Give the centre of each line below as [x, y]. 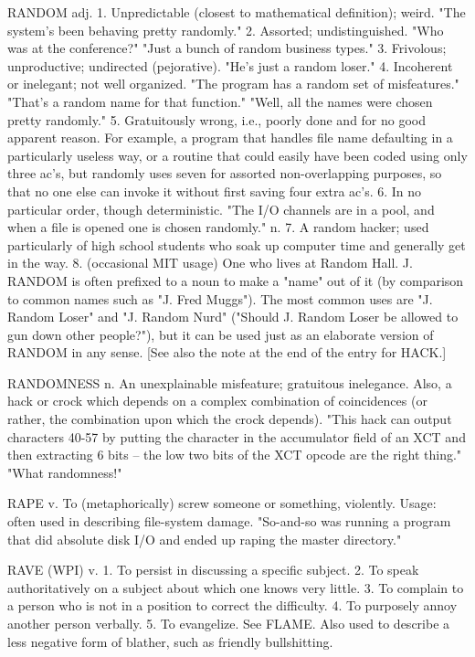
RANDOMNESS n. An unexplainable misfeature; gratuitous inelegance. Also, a [230, 382]
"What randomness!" [65, 472]
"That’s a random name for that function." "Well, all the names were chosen [220, 101]
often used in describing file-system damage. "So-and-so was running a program [229, 521]
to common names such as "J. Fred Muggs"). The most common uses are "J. [220, 298]
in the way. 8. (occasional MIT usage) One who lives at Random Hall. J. [210, 263]
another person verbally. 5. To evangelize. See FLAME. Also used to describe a [229, 623]
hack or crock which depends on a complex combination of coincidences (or [217, 401]
